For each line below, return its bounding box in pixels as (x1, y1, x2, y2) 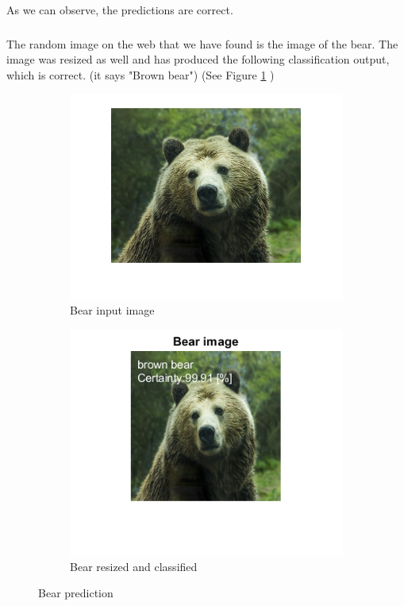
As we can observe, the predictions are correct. (6, 2, 233, 17)
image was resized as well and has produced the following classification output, (6, 51, 390, 68)
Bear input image (70, 302, 155, 318)
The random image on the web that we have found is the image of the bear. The (6, 35, 398, 52)
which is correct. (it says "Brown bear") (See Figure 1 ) (6, 66, 275, 83)
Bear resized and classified (70, 558, 198, 574)
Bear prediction (38, 585, 114, 601)
